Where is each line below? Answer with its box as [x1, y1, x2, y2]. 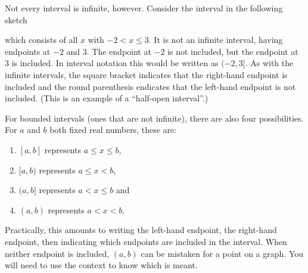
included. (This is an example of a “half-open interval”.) [5, 92, 209, 104]
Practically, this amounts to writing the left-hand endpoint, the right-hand [5, 224, 277, 236]
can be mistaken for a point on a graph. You [141, 247, 304, 259]
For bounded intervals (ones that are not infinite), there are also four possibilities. [5, 111, 304, 124]
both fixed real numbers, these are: [49, 123, 177, 136]
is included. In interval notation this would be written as [11, 57, 219, 69]
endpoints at [5, 45, 51, 57]
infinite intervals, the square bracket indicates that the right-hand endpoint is [5, 68, 288, 80]
